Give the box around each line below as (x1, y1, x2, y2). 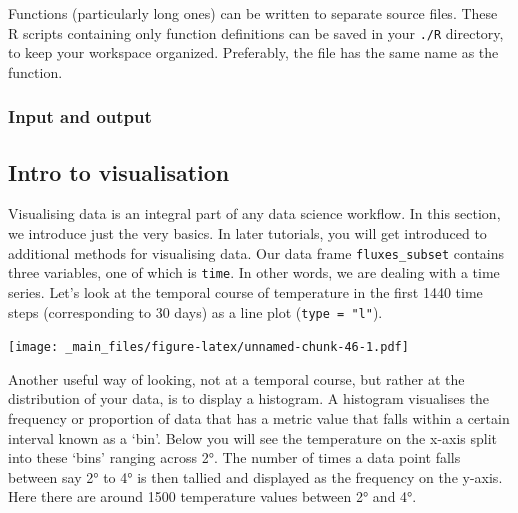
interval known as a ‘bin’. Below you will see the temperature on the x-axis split (8, 427, 498, 448)
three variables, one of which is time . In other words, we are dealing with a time (8, 262, 500, 283)
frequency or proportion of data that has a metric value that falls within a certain (8, 408, 510, 429)
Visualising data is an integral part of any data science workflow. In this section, (8, 203, 501, 224)
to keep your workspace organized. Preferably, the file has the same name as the (8, 42, 499, 63)
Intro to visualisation (8, 156, 230, 187)
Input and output (8, 104, 152, 129)
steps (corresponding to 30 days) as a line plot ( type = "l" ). (8, 301, 383, 322)
